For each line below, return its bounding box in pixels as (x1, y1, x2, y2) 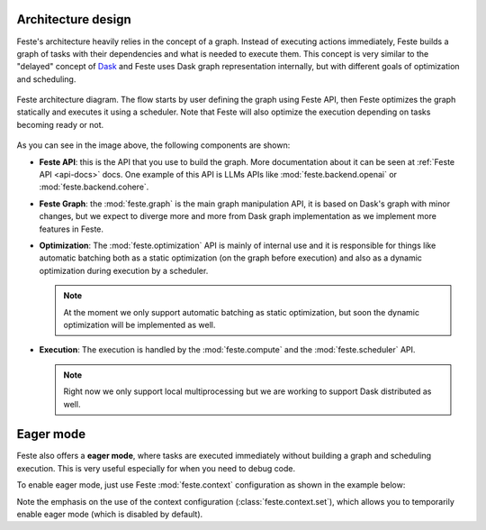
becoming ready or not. (16, 119, 104, 130)
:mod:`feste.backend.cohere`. (39, 181, 149, 193)
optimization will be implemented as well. (63, 319, 216, 330)
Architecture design (16, 12, 132, 27)
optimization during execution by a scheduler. (39, 265, 209, 276)
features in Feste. (39, 224, 103, 234)
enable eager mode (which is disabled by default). (16, 508, 203, 519)
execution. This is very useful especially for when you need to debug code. (16, 462, 296, 473)
